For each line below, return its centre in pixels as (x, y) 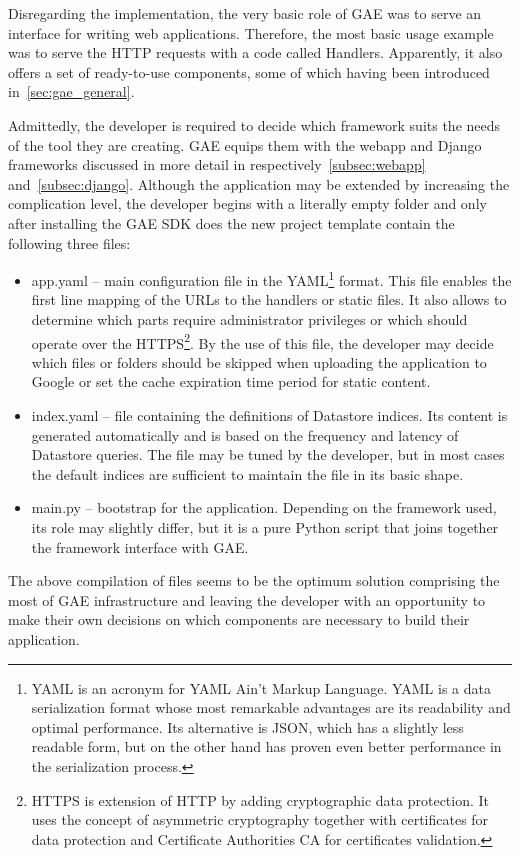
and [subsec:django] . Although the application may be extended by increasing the (259, 183)
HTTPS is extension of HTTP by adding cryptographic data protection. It (260, 799)
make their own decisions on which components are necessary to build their (239, 619)
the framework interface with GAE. (140, 546)
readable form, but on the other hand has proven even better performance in (266, 746)
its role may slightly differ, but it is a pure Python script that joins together (265, 526)
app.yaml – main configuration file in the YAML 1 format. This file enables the (271, 278)
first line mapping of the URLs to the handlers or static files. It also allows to (269, 299)
